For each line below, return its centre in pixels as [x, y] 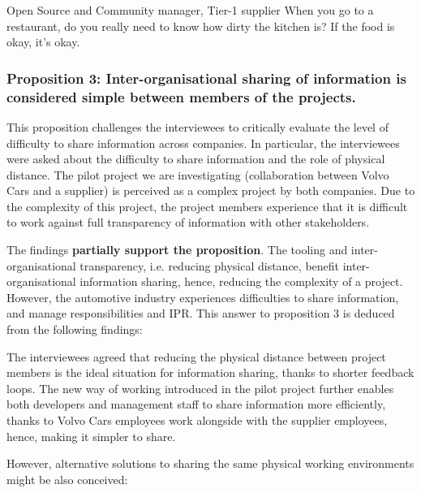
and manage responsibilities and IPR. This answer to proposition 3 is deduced [201, 313]
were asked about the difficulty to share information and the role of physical [196, 159]
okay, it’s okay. [43, 42]
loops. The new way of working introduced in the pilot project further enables [200, 388]
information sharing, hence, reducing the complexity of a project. [241, 281]
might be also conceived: [67, 479]
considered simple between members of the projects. [181, 96]
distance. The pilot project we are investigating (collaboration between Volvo [198, 174]
